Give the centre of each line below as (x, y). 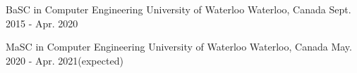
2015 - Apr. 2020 (42, 23)
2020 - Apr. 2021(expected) (65, 60)
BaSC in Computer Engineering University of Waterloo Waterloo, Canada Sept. (178, 9)
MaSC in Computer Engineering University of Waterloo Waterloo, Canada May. (179, 47)
